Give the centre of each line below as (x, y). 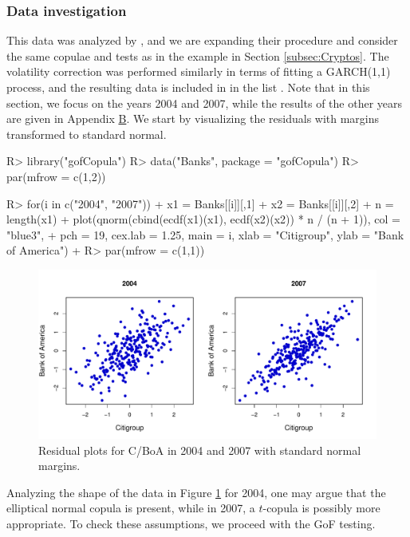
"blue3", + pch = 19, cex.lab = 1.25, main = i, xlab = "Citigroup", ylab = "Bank (205, 234)
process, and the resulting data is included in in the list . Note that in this (188, 87)
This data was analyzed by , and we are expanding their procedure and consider (202, 40)
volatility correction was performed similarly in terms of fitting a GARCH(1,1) (199, 71)
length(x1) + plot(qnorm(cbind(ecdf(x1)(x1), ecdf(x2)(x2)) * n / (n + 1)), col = (203, 219)
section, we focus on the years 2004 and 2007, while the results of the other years (205, 103)
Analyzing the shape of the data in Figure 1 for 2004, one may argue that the (196, 492)
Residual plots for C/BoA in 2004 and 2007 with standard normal (200, 450)
